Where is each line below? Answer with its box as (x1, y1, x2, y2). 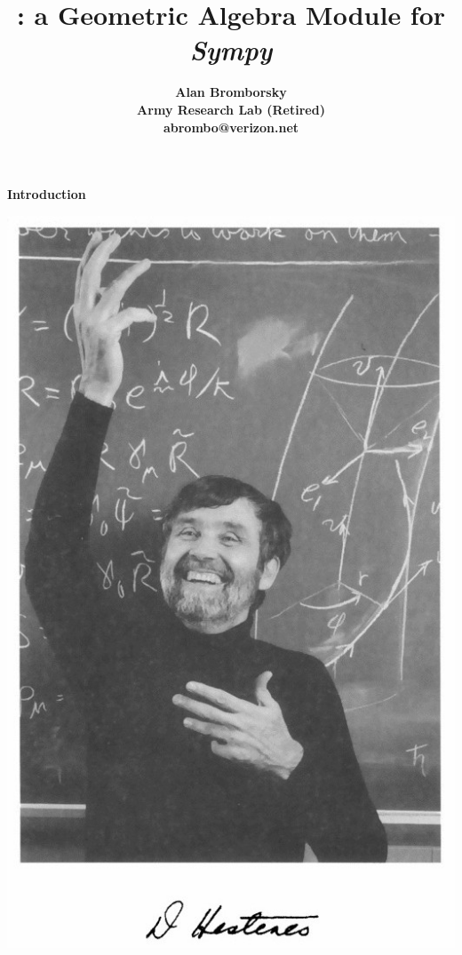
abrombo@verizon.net (163, 117, 299, 136)
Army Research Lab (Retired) (137, 99, 325, 118)
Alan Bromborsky (175, 83, 287, 101)
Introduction (7, 185, 86, 203)
